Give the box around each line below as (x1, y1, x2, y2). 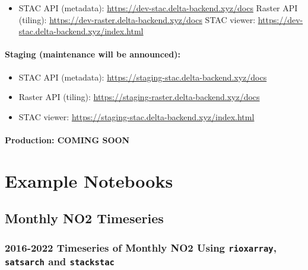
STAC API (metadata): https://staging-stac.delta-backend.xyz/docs (18, 70, 267, 83)
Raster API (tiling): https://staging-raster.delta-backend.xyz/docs (18, 91, 260, 103)
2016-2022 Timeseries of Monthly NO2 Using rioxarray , (5, 240, 277, 255)
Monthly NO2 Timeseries (5, 209, 164, 227)
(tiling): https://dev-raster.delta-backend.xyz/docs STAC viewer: (18, 13, 256, 25)
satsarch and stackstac (5, 254, 115, 269)
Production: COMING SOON (5, 133, 130, 146)
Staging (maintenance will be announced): (5, 48, 181, 60)
